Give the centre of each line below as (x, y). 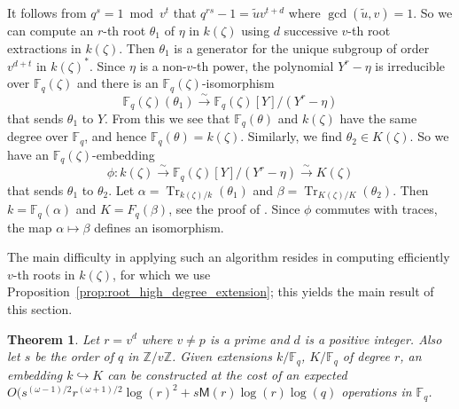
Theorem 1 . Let (54, 338)
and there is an (117, 83)
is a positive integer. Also (373, 338)
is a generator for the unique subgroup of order (302, 47)
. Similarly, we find (292, 136)
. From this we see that (167, 118)
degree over (38, 136)
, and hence (116, 136)
